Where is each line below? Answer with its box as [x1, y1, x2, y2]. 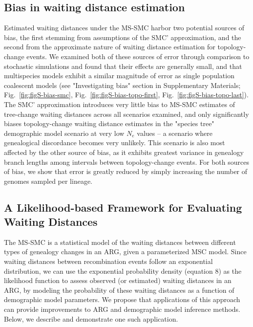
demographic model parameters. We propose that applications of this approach [4, 294, 240, 305]
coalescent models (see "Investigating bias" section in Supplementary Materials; [4, 80, 241, 90]
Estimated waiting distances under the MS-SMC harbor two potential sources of [4, 22, 244, 33]
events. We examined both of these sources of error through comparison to [26, 51, 250, 61]
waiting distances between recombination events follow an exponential [4, 256, 213, 266]
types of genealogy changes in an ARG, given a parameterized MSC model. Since [4, 246, 247, 257]
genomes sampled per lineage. [4, 175, 93, 186]
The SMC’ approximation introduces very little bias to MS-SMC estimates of [4, 99, 235, 109]
